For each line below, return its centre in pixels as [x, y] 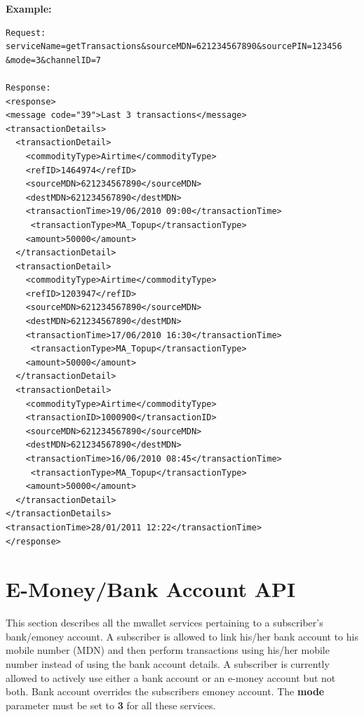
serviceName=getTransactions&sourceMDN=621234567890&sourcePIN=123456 [174, 47]
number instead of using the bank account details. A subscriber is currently [168, 664]
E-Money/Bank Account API [151, 589]
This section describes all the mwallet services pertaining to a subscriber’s [164, 623]
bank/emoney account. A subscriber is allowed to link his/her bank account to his [182, 636]
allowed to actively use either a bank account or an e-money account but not [171, 677]
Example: [29, 8]
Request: [26, 33]
